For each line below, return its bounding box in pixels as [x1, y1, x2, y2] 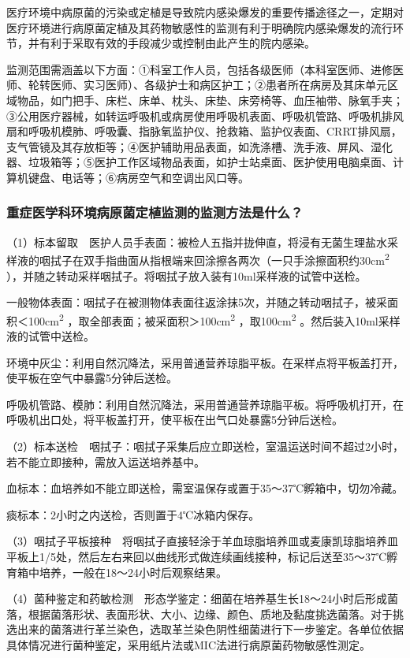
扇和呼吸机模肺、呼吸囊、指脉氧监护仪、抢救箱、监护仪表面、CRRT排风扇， [6, 123, 402, 139]
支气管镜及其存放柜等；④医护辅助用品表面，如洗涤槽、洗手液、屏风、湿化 [6, 138, 393, 154]
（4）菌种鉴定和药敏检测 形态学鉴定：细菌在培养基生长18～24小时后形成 [6, 590, 387, 607]
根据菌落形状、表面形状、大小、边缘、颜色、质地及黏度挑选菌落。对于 [28, 605, 393, 622]
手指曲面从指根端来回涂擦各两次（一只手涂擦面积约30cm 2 [94, 250, 389, 268]
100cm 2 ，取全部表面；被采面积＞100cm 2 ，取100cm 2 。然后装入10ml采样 [28, 310, 401, 329]
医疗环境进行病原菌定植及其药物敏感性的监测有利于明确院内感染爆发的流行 [6, 19, 393, 35]
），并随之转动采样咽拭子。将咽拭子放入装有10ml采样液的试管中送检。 [6, 267, 367, 284]
